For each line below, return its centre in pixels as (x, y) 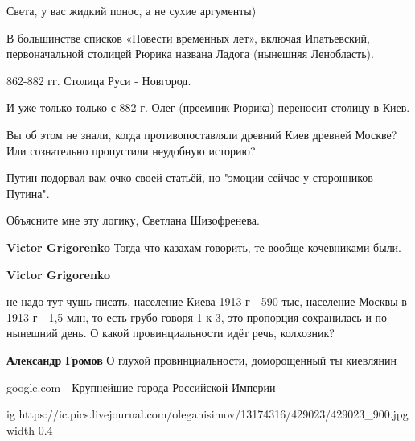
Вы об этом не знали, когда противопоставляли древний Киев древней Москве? (202, 134)
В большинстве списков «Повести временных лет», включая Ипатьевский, (188, 37)
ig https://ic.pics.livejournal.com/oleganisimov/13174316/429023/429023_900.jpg (207, 414)
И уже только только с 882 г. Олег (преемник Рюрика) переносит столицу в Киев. (208, 107)
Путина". (28, 193)
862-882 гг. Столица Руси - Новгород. (99, 80)
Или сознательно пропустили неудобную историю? (131, 150)
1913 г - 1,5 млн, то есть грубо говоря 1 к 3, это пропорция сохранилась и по (197, 317)
